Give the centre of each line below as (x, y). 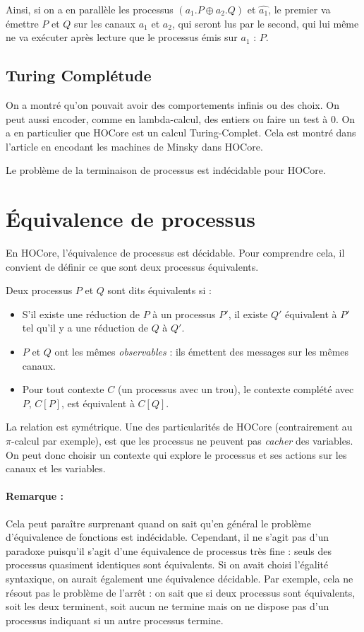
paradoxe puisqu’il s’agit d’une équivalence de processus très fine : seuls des (169, 550)
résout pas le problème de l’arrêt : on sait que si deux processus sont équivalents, (181, 592)
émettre (22, 23)
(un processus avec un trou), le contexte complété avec (236, 389)
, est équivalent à (98, 403)
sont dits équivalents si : (159, 290)
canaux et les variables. (56, 468)
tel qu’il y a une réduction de (85, 328)
